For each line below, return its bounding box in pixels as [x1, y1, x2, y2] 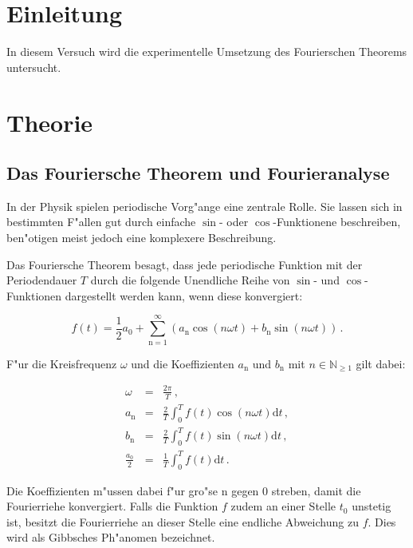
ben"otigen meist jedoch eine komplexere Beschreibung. [6, 229, 277, 246]
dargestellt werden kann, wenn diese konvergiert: [65, 287, 303, 304]
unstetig [352, 498, 391, 514]
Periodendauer [6, 272, 77, 288]
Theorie [6, 105, 93, 138]
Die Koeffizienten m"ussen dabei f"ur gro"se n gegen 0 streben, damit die [6, 482, 361, 498]
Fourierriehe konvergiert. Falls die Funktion [6, 498, 218, 514]
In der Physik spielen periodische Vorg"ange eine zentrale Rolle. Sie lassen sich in [6, 197, 403, 214]
